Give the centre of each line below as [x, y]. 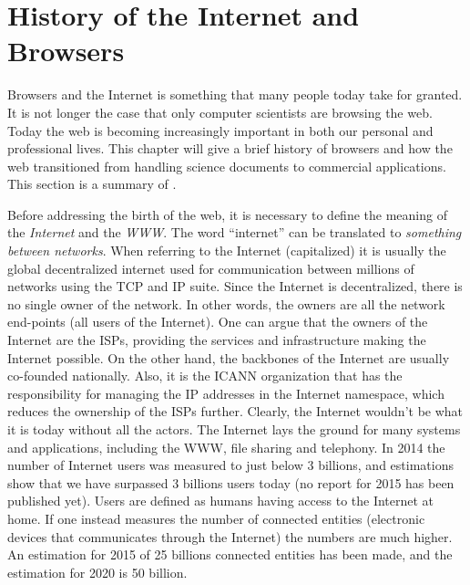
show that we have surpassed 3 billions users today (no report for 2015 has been [231, 482]
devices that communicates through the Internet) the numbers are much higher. [230, 536]
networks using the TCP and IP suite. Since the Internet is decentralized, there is [235, 286]
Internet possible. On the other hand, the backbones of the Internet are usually [229, 357]
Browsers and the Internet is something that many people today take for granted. [235, 94]
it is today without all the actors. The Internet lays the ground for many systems [234, 429]
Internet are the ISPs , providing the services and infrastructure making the [217, 340]
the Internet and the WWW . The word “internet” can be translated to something [235, 232]
